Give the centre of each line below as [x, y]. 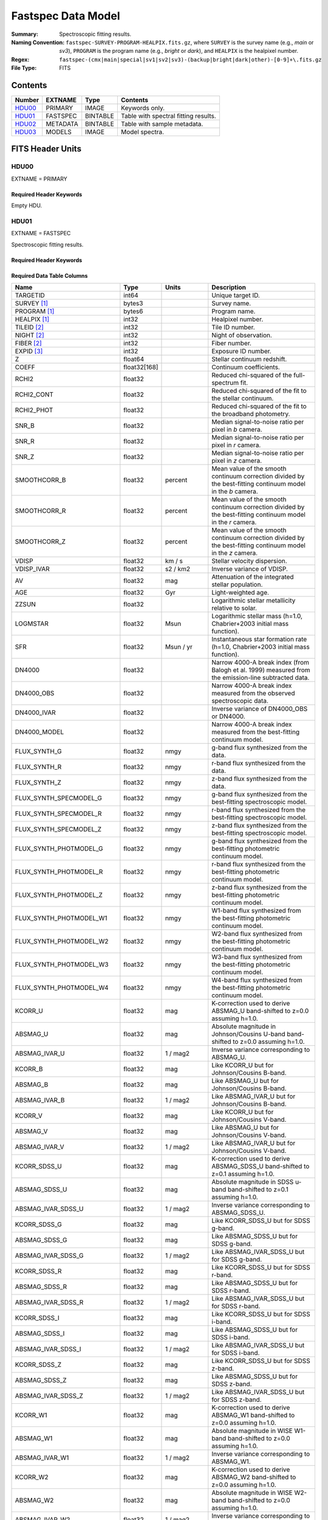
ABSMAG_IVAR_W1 [42, 1458]
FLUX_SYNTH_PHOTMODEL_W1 [61, 918]
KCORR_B [29, 1069]
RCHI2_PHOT [34, 410]
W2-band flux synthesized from [257, 934]
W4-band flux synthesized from [257, 980]
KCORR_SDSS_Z [38, 1365]
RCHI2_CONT [34, 395]
